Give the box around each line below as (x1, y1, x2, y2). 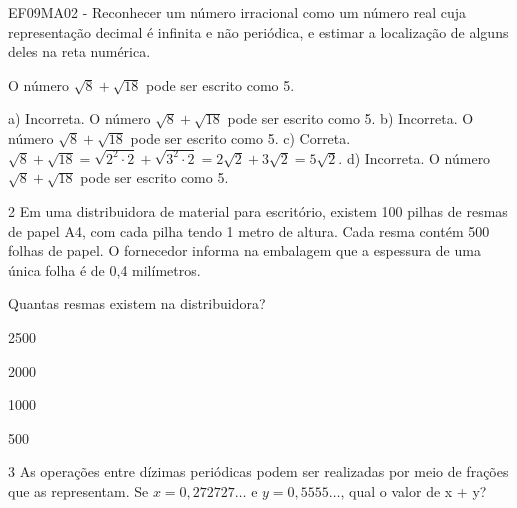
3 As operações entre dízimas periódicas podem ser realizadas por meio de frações (8, 461, 509, 482)
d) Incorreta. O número (346, 147, 491, 168)
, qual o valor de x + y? (340, 480, 487, 501)
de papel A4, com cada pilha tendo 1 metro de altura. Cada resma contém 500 (8, 220, 490, 241)
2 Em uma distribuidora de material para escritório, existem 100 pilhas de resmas (8, 201, 508, 222)
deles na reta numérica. (8, 41, 151, 62)
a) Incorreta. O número (8, 108, 151, 129)
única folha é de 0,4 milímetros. (8, 259, 201, 280)
